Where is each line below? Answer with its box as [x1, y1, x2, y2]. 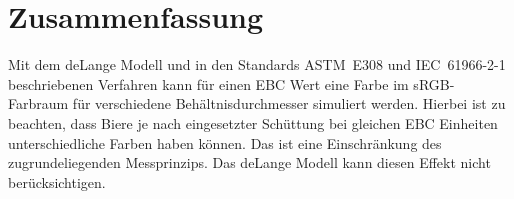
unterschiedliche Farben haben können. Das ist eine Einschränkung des [8, 132, 442, 153]
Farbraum [8, 93, 69, 114]
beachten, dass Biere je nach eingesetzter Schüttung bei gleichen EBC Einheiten [8, 112, 498, 133]
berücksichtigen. [8, 171, 106, 192]
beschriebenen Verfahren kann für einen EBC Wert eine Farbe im [8, 73, 409, 94]
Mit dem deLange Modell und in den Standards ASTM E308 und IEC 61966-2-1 [8, 54, 506, 75]
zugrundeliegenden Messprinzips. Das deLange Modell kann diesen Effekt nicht [8, 152, 491, 173]
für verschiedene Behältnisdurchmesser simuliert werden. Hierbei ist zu [72, 93, 506, 114]
